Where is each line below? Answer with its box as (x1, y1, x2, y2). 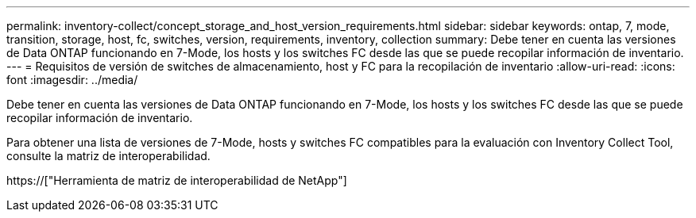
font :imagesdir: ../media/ (6, 73, 138, 86)
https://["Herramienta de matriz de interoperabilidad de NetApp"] (6, 174, 347, 187)
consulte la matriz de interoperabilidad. (6, 149, 211, 163)
